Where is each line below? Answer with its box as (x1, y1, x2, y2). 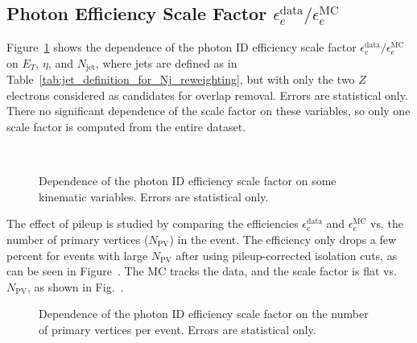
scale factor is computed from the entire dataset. (6, 118, 246, 135)
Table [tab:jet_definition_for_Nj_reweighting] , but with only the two (6, 71, 355, 88)
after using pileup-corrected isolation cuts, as (175, 246, 398, 263)
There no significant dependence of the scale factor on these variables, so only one (6, 102, 411, 119)
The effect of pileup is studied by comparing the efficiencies (6, 215, 299, 232)
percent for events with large (6, 246, 148, 263)
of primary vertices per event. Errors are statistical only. (39, 320, 316, 337)
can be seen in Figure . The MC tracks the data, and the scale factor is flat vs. (6, 262, 397, 279)
